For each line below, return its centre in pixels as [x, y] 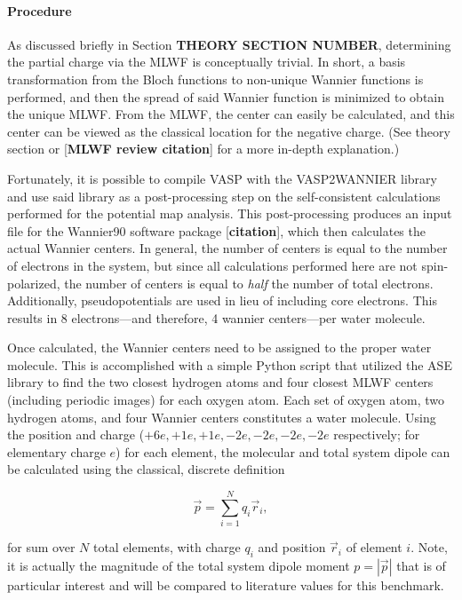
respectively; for [377, 434]
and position [292, 547]
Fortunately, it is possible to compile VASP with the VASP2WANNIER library [222, 178]
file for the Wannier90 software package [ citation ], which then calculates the [216, 230]
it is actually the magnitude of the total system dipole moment [179, 565]
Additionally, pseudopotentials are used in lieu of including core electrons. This [222, 300]
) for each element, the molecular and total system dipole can [283, 451]
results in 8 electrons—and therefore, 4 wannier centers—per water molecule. [216, 317]
